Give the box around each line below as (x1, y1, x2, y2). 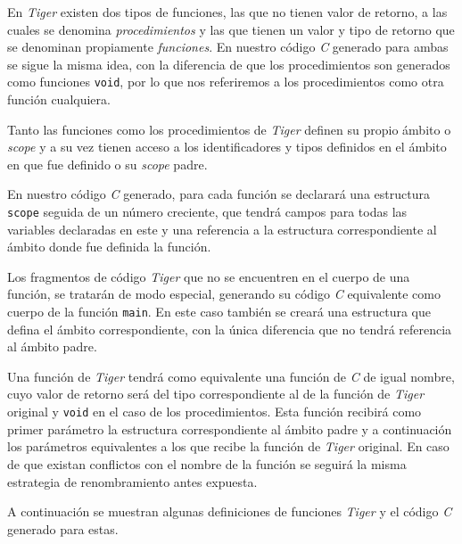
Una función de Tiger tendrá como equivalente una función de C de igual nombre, (7, 367, 455, 385)
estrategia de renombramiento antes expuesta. (7, 472, 258, 490)
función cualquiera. (7, 90, 111, 109)
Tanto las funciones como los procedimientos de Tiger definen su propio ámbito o (7, 120, 451, 138)
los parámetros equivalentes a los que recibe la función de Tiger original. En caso (7, 437, 450, 456)
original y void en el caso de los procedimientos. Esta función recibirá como (7, 402, 422, 421)
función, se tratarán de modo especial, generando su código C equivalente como (7, 284, 441, 303)
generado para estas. (7, 519, 119, 538)
